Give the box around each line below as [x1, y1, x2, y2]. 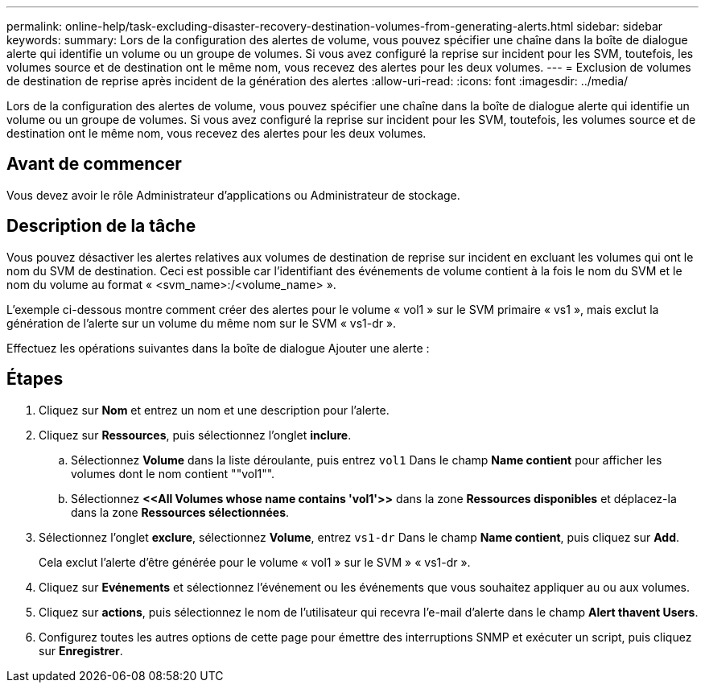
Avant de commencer [6, 154, 182, 175]
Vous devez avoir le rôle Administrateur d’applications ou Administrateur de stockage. [6, 188, 460, 202]
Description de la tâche [6, 216, 196, 237]
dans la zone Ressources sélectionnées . [71, 505, 290, 519]
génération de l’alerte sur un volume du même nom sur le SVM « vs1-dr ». [6, 316, 397, 330]
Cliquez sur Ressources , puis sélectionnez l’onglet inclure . [39, 427, 352, 442]
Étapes [6, 369, 64, 390]
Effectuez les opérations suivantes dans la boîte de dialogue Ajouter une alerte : [6, 340, 430, 355]
